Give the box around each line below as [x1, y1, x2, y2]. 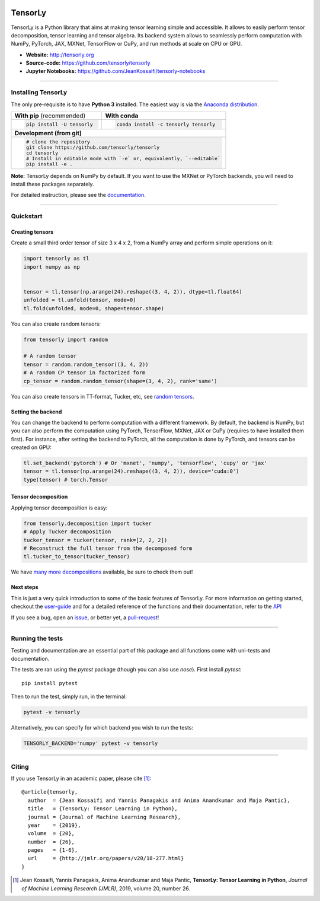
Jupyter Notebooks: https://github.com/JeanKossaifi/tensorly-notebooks [25, 68, 206, 75]
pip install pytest [21, 680, 78, 686]
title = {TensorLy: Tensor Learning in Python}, [27, 806, 178, 812]
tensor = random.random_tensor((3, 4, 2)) [23, 361, 149, 368]
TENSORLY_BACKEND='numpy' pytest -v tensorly [23, 740, 158, 747]
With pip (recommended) [14, 112, 86, 120]
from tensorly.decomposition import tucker [23, 520, 152, 527]
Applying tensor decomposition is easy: [11, 504, 108, 511]
